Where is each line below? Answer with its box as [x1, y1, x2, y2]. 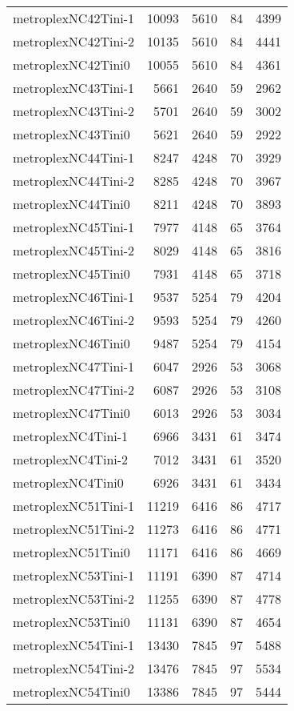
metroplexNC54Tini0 [13, 682, 130, 701]
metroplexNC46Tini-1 [13, 287, 135, 306]
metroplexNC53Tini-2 [13, 589, 135, 608]
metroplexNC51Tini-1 [13, 496, 135, 515]
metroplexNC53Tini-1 [13, 566, 135, 584]
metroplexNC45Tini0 [13, 264, 130, 283]
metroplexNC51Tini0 [13, 543, 130, 561]
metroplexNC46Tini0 [13, 334, 130, 352]
